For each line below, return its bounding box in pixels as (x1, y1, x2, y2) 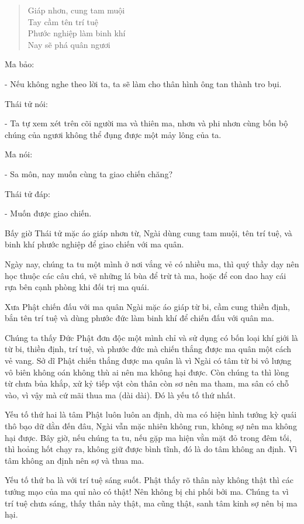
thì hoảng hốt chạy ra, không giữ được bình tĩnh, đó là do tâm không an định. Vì (5, 443, 297, 455)
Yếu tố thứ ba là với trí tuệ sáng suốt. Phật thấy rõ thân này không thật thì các (5, 474, 293, 486)
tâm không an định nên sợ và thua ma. (5, 454, 144, 466)
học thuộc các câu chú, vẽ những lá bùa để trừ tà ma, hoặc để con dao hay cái (5, 269, 286, 281)
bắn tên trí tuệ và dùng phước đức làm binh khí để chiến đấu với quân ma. (5, 312, 274, 324)
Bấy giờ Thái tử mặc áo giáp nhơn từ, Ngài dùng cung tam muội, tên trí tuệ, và (5, 226, 292, 239)
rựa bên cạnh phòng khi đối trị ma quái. (5, 281, 150, 293)
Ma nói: (5, 148, 33, 160)
